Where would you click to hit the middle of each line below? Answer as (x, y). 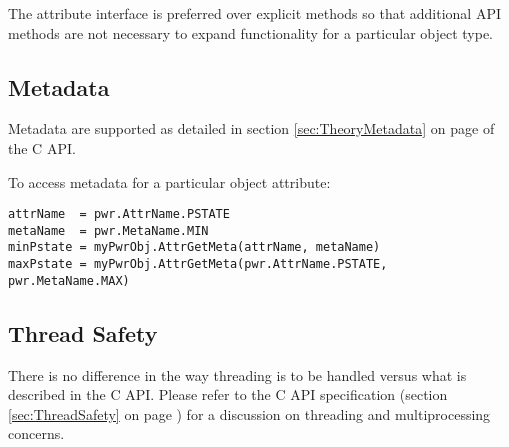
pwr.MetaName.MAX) (69, 280)
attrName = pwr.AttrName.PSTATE (119, 214)
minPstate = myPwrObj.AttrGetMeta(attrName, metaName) (194, 247)
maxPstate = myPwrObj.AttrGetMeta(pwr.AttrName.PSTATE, (198, 264)
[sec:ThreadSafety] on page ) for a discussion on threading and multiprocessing (249, 413)
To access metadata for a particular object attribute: (169, 181)
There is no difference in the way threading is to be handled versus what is (237, 374)
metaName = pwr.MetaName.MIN (108, 230)
